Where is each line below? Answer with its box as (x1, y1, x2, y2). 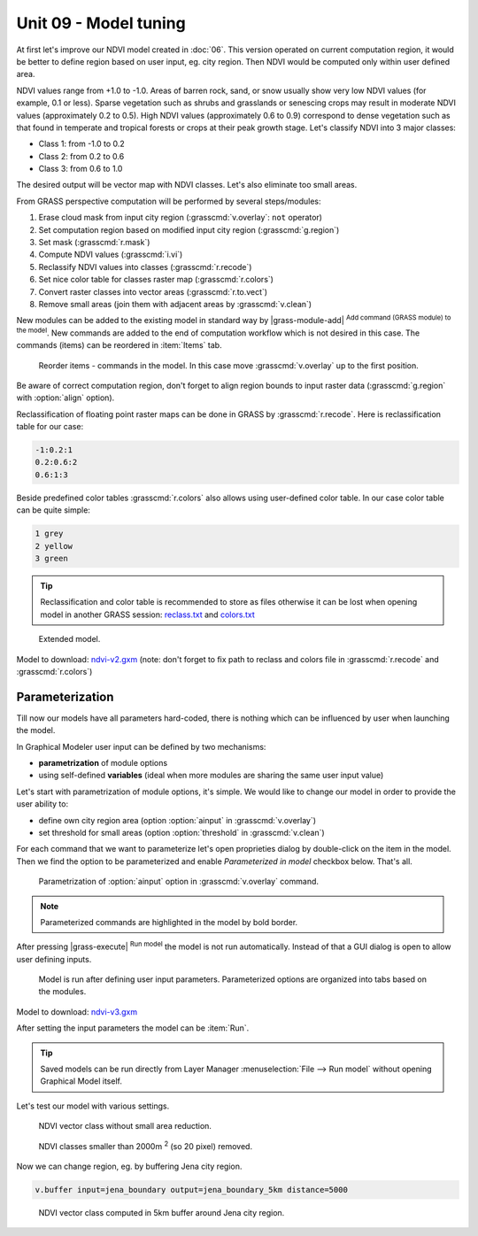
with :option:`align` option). (16, 392, 115, 403)
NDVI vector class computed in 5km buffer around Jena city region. (38, 1207, 285, 1217)
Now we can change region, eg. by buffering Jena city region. (16, 1161, 243, 1171)
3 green (35, 553, 68, 563)
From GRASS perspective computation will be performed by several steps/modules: (16, 196, 322, 206)
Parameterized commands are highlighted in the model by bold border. (40, 916, 298, 927)
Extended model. (38, 634, 101, 645)
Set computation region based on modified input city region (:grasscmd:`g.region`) (38, 224, 340, 235)
